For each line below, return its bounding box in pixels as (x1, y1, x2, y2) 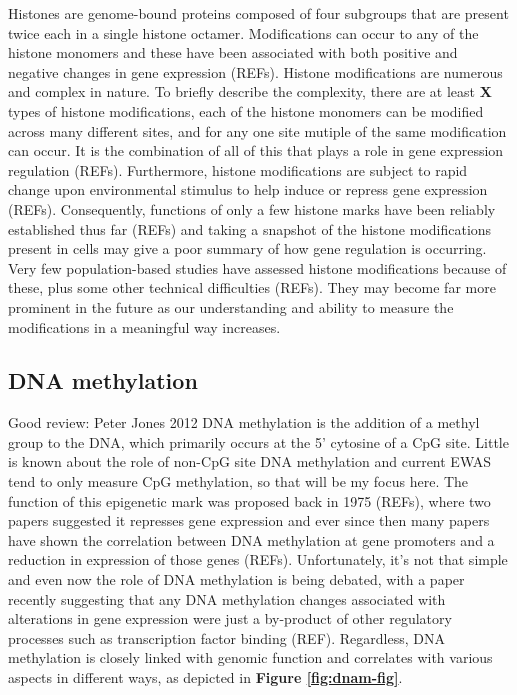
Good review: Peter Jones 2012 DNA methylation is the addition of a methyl (8, 412, 480, 433)
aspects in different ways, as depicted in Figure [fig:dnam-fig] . (8, 667, 403, 688)
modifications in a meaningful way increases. (8, 316, 281, 337)
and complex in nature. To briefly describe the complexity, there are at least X (8, 81, 492, 102)
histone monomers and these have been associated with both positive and (8, 42, 458, 63)
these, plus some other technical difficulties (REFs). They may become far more (8, 277, 496, 298)
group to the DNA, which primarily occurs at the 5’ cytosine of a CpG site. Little (8, 431, 509, 452)
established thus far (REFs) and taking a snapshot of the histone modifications (8, 218, 492, 239)
